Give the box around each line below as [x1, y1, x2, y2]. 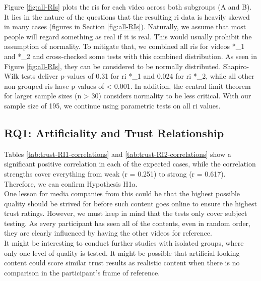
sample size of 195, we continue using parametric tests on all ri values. [4, 100, 221, 110]
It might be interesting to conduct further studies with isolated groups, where [4, 238, 244, 248]
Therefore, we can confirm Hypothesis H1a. [4, 178, 138, 189]
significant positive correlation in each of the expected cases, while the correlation [4, 158, 256, 169]
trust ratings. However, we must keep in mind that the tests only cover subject [4, 208, 247, 218]
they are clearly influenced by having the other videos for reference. [4, 228, 212, 238]
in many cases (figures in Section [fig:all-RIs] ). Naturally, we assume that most [4, 21, 246, 32]
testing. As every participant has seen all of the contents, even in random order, [4, 217, 251, 228]
